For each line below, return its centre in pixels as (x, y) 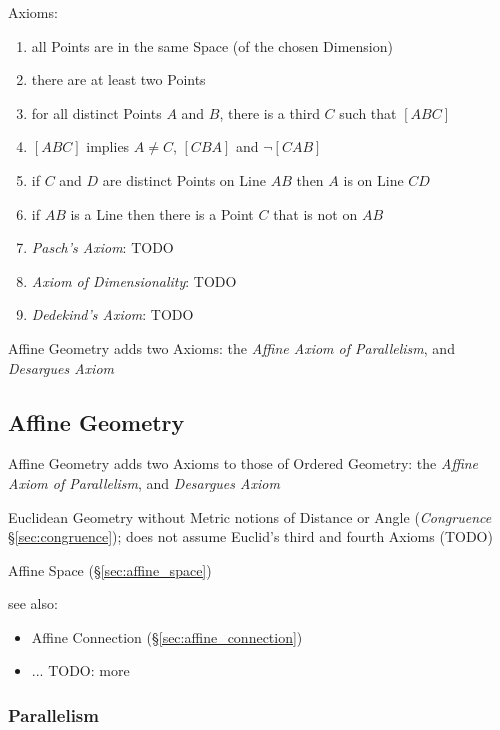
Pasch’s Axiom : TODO (102, 247)
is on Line (373, 179)
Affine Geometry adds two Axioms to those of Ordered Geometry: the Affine (243, 463)
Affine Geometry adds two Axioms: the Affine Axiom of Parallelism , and (231, 347)
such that (368, 112)
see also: (33, 603)
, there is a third (269, 112)
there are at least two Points (118, 79)
